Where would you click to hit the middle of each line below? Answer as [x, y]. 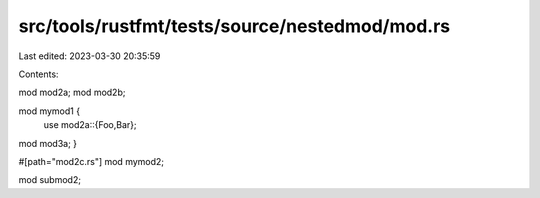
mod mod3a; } [48, 143]
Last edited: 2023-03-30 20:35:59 [89, 56]
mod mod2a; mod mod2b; [72, 92]
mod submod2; [50, 180]
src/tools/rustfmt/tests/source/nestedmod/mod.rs [234, 26]
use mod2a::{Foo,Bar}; [90, 125]
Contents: [38, 74]
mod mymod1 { [49, 111]
